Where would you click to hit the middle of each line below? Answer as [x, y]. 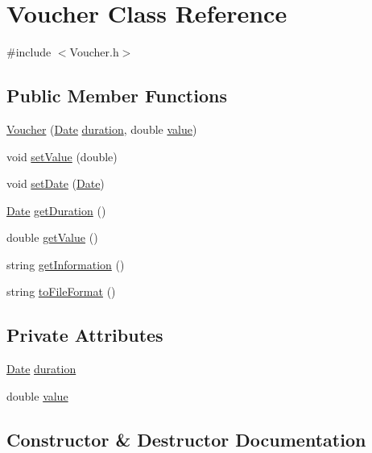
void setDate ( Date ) [56, 183]
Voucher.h [94, 52]
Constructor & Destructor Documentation [186, 439]
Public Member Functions [117, 96]
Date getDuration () [56, 210]
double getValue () [52, 237]
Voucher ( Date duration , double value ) [102, 129]
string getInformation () [66, 264]
